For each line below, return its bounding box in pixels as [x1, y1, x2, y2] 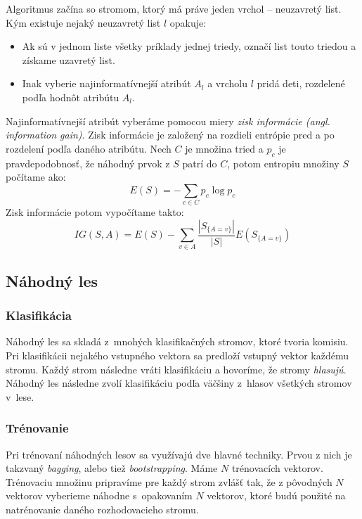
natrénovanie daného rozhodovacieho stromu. [6, 501, 199, 516]
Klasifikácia [6, 307, 72, 324]
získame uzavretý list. [22, 52, 115, 67]
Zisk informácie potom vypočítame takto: [6, 205, 184, 219]
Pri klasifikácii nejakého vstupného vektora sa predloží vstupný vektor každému [6, 348, 349, 363]
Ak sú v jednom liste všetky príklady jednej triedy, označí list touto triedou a [22, 39, 356, 53]
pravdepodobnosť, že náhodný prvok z [6, 155, 170, 170]
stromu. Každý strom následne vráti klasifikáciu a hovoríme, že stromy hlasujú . [6, 361, 347, 376]
